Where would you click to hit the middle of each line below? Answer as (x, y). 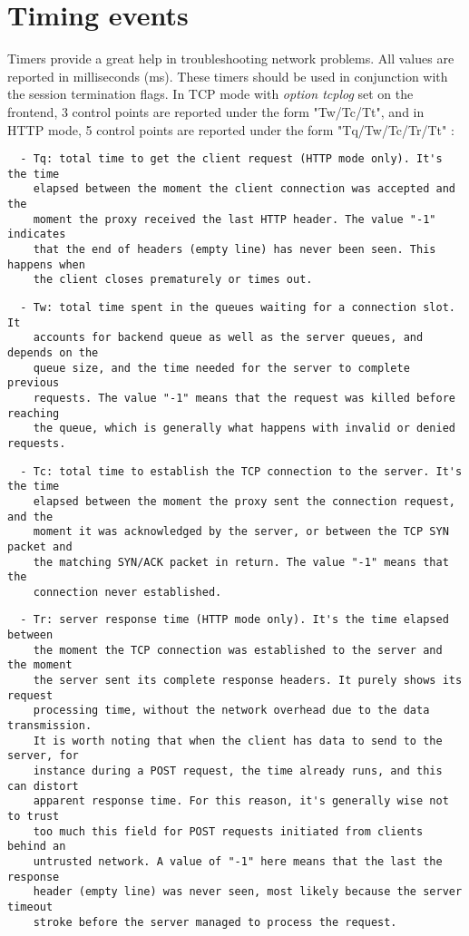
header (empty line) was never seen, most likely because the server (248, 892)
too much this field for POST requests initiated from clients (228, 831)
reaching (34, 413)
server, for (43, 756)
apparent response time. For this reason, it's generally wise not (241, 801)
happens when (46, 264)
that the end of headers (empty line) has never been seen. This (234, 250)
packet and (40, 546)
